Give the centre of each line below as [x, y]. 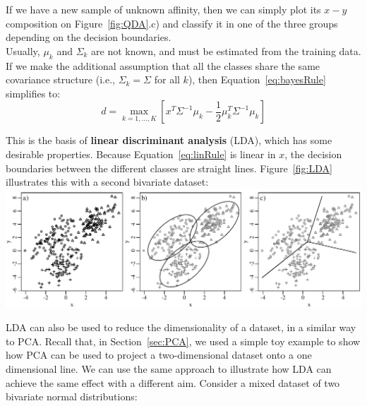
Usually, [23, 50]
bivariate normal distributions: [72, 396]
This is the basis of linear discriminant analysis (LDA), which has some [169, 140]
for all [167, 79]
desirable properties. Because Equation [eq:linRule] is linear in [141, 154]
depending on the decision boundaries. [89, 37]
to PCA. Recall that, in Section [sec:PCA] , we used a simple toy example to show [183, 341]
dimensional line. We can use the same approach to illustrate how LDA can [169, 368]
